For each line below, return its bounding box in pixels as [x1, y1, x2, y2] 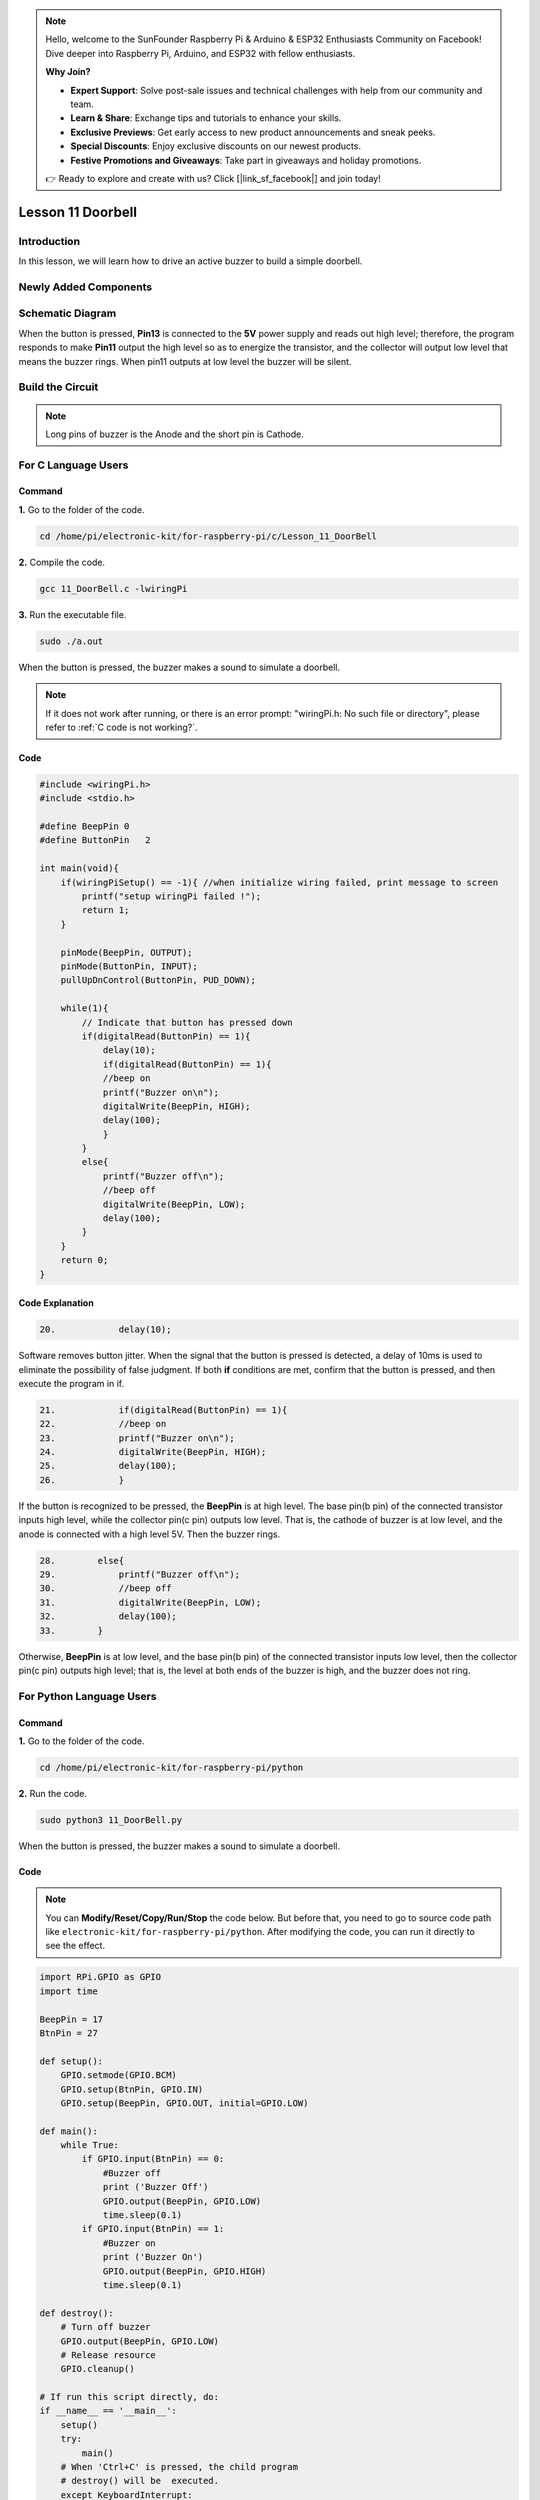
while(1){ [60, 1003, 109, 1014]
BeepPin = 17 [39, 2013, 104, 2025]
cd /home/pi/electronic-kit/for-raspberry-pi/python [39, 1761, 304, 1773]
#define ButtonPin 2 [39, 835, 151, 846]
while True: [60, 2140, 120, 2151]
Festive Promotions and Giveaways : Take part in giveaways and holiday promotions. [70, 154, 422, 166]
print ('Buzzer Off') [102, 2181, 209, 2193]
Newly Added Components [18, 280, 153, 294]
